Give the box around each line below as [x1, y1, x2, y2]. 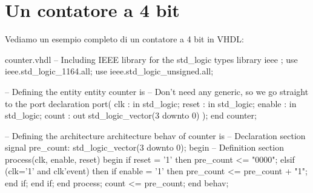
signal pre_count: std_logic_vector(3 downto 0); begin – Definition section [5, 141, 284, 154]
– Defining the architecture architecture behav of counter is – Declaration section [5, 129, 306, 142]
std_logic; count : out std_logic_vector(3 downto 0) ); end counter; [5, 109, 257, 122]
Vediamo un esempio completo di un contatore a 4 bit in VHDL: [5, 33, 244, 45]
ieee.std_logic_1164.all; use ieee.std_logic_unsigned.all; [5, 65, 214, 77]
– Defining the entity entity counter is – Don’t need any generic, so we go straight [5, 85, 309, 97]
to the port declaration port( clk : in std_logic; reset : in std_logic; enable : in [5, 97, 297, 110]
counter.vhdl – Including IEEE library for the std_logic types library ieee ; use [5, 53, 298, 65]
